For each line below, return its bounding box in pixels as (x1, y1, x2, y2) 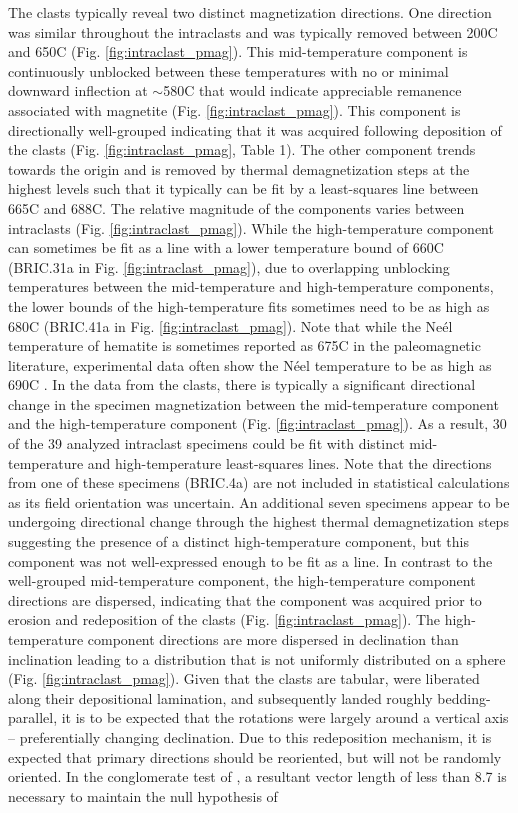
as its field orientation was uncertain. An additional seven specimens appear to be (8, 491, 510, 512)
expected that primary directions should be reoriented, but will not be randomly (8, 746, 502, 767)
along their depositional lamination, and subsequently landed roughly (8, 687, 433, 708)
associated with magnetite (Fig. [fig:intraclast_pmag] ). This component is (8, 99, 461, 120)
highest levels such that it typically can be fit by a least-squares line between (8, 178, 479, 199)
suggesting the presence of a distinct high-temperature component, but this (8, 531, 469, 552)
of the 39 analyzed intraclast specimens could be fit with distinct (8, 433, 405, 454)
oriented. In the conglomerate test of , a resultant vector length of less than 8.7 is (8, 766, 507, 787)
